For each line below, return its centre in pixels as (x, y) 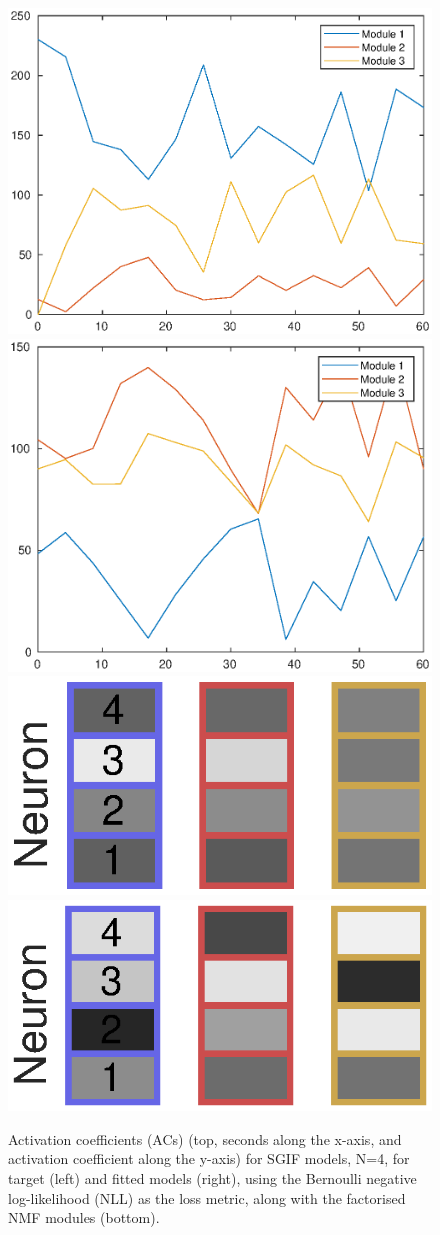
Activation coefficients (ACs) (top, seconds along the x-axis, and (205, 1138)
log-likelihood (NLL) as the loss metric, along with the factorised (207, 1197)
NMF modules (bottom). (84, 1217)
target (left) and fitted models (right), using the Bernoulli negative (212, 1178)
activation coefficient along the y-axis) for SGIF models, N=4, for (209, 1158)
